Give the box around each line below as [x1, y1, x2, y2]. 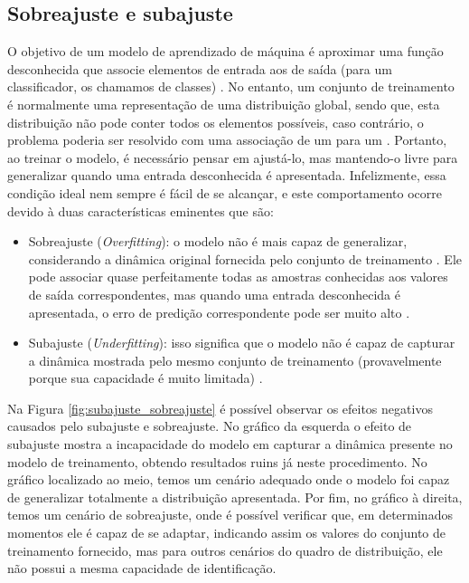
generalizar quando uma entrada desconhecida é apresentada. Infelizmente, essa [7, 166, 446, 185]
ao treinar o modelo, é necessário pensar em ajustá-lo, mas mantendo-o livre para [7, 148, 458, 167]
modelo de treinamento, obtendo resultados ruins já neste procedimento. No [7, 452, 427, 471]
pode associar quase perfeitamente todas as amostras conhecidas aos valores [28, 267, 448, 286]
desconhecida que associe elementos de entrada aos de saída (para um [7, 59, 392, 78]
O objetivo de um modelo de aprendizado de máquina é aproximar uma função [7, 42, 444, 61]
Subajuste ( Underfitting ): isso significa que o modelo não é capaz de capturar [28, 333, 455, 352]
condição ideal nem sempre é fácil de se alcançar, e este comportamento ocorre [7, 183, 442, 202]
